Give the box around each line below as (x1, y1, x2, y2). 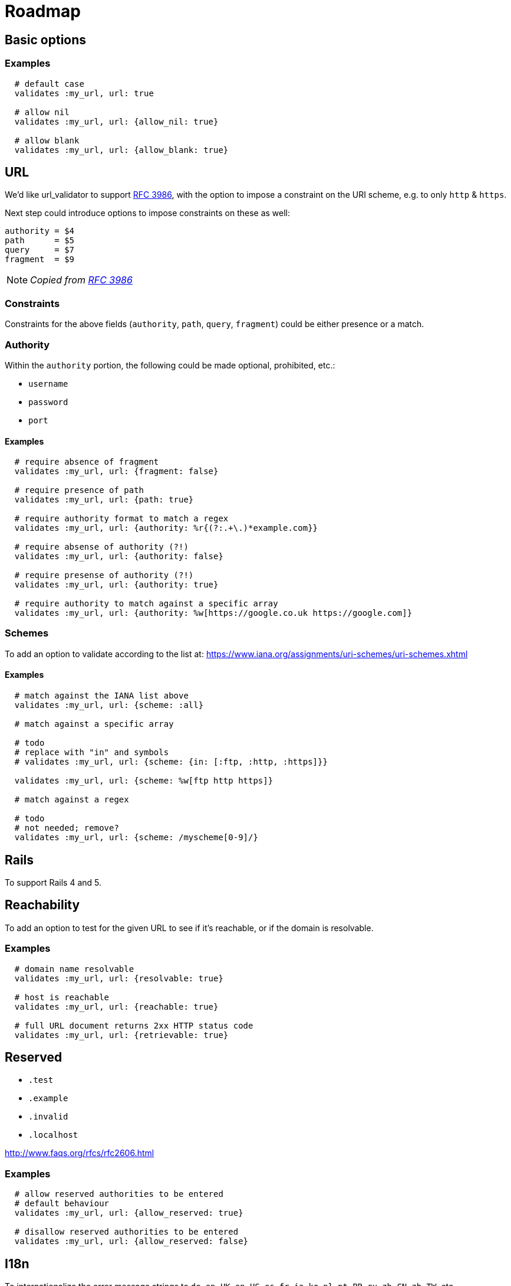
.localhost (28, 1130, 78, 1140)
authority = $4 (5, 226, 75, 236)
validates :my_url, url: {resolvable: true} (14, 973, 223, 983)
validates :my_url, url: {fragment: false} (14, 466, 219, 476)
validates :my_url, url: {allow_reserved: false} (14, 1236, 249, 1246)
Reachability (5, 897, 80, 913)
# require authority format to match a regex (14, 514, 229, 524)
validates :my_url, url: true (14, 88, 154, 98)
